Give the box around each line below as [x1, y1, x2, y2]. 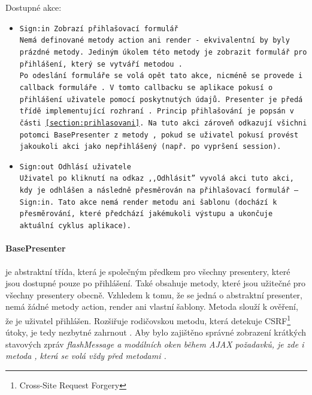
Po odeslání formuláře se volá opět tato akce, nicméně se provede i [19, 71, 303, 80]
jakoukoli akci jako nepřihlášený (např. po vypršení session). [19, 142, 281, 151]
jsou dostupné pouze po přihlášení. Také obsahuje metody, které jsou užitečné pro [5, 277, 306, 289]
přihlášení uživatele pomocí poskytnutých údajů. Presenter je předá [19, 95, 303, 104]
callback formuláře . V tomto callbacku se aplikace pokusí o [19, 83, 273, 92]
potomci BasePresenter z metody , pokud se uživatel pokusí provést [19, 130, 299, 139]
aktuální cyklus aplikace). [19, 222, 131, 231]
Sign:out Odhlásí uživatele [19, 162, 131, 171]
